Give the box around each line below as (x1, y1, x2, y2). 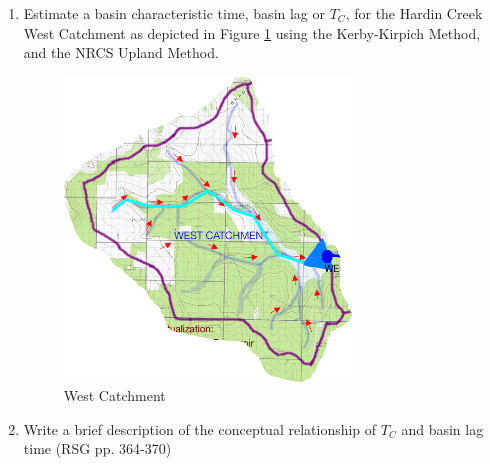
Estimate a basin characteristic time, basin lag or (23, 3, 326, 23)
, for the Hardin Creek (345, 3, 483, 23)
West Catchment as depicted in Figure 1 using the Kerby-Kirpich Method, (23, 22, 481, 43)
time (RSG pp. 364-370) (23, 438, 172, 459)
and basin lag (401, 418, 484, 439)
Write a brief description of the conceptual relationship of (23, 418, 377, 439)
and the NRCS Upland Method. (23, 42, 219, 63)
